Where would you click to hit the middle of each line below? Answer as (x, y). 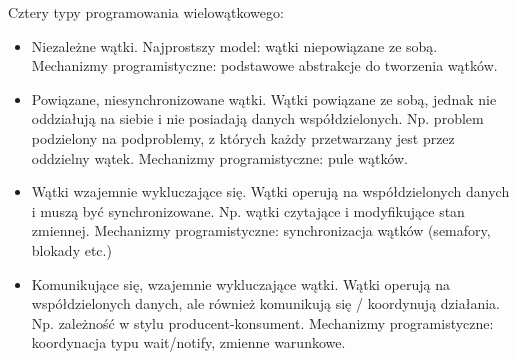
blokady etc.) (71, 249)
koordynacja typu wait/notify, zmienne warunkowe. (188, 342)
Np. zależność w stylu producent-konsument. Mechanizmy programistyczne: (262, 322)
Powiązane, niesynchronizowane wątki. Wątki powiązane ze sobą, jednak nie (264, 98)
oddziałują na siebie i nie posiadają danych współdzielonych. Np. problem (257, 118)
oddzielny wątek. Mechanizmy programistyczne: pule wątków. (219, 157)
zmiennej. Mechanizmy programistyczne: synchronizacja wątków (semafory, (261, 230)
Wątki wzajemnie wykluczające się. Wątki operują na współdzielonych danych (270, 191)
